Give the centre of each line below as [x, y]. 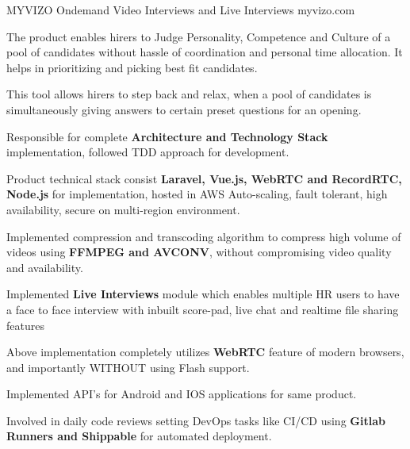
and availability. [45, 267]
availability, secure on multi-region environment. [123, 209]
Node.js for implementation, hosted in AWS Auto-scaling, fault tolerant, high [197, 194]
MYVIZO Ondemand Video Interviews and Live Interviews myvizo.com [181, 10]
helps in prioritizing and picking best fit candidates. [132, 67]
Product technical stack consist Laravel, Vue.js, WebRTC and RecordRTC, [204, 178]
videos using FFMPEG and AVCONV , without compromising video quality [199, 252]
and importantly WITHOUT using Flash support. [128, 367]
